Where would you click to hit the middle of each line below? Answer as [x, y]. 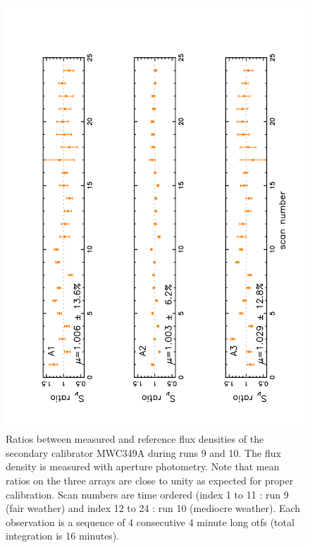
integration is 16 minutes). [63, 536]
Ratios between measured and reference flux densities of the [135, 439]
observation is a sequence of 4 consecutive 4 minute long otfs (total [150, 522]
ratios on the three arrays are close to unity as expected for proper [150, 481]
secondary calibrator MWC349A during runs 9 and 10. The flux [143, 452]
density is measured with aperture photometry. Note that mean [143, 466]
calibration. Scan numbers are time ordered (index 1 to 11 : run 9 [147, 494]
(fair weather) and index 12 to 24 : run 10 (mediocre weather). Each [153, 508]
